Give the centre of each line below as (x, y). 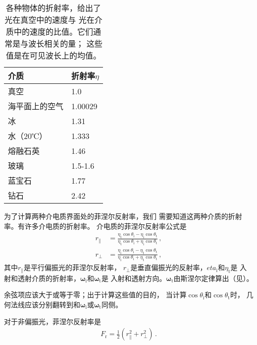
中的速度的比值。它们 (53, 32)
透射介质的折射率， (49, 278)
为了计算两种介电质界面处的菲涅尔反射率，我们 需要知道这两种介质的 (116, 216)
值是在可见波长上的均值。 (53, 55)
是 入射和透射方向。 (134, 278)
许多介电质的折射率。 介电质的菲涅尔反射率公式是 (105, 226)
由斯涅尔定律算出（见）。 (213, 278)
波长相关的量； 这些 (65, 43)
